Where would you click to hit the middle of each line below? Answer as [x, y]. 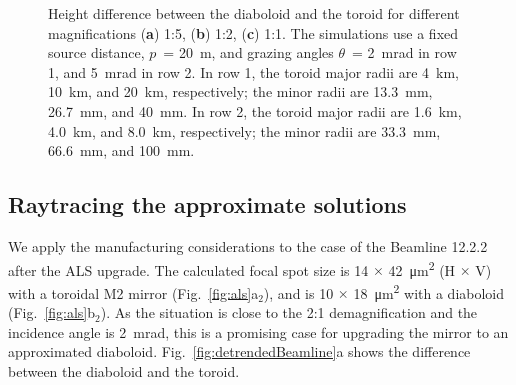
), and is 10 [298, 292]
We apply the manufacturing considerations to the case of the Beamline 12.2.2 [248, 245]
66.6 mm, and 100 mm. [121, 150]
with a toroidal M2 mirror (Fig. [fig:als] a [133, 292]
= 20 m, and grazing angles [248, 52]
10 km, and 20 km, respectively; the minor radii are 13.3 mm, [240, 91]
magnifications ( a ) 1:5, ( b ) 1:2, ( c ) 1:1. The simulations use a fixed [253, 32]
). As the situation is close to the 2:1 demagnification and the [289, 312]
